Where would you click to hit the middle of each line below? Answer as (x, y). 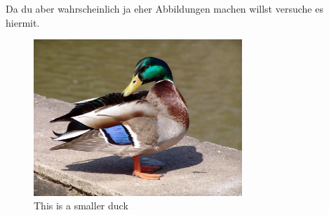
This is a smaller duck (81, 206)
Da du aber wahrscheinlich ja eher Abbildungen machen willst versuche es (164, 8)
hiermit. (23, 22)
